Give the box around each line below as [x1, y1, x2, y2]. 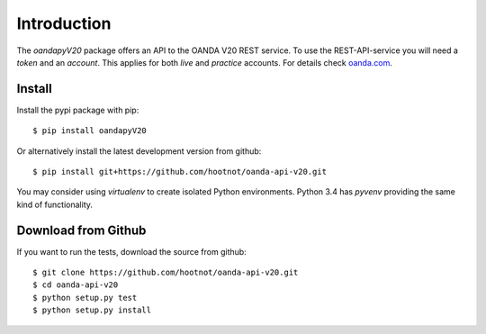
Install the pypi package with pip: [16, 104, 139, 115]
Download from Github [16, 222, 147, 238]
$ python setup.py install [32, 305, 152, 315]
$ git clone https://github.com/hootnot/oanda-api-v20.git [32, 267, 299, 278]
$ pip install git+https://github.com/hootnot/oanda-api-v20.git [32, 167, 328, 177]
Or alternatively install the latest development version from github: [16, 145, 262, 157]
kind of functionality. [16, 199, 94, 210]
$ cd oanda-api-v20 [32, 280, 119, 290]
